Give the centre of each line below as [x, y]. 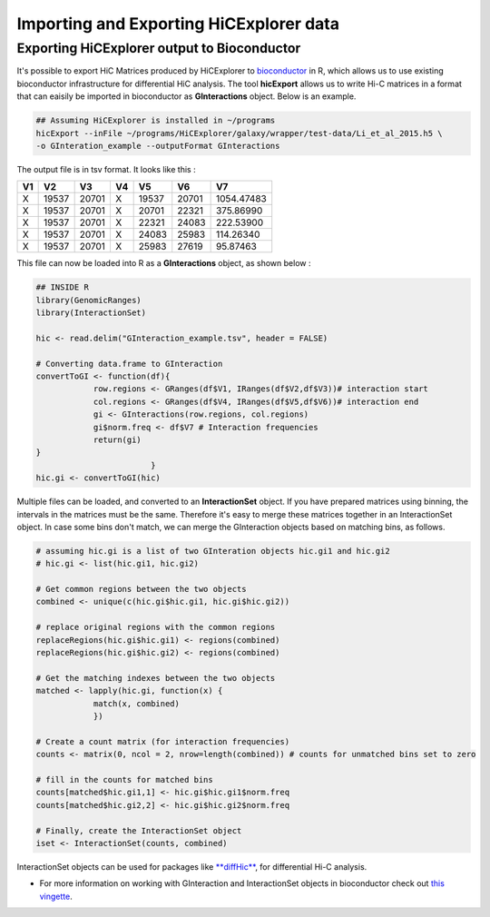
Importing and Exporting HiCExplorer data [178, 24]
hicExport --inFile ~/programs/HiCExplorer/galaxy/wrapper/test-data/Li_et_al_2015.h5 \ [240, 133]
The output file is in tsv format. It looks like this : [106, 169]
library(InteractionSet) [91, 313]
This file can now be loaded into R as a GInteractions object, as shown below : [164, 263]
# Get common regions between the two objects [141, 589]
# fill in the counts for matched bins [124, 779]
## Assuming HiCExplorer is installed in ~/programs [156, 121]
